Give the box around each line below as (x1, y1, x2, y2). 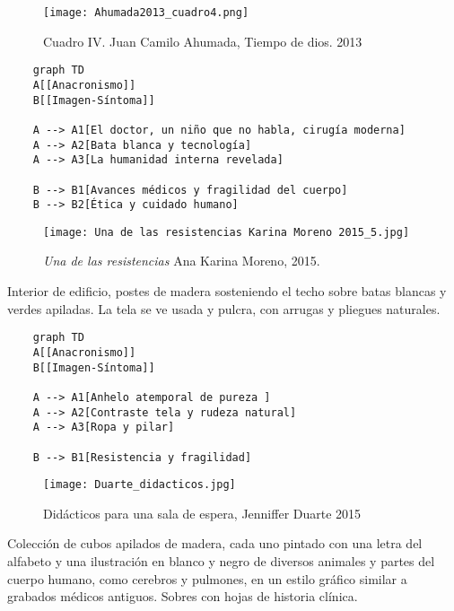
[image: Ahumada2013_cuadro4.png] (43, 6, 249, 19)
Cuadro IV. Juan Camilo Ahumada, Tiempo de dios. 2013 (43, 31, 362, 50)
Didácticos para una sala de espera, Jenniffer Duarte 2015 (43, 503, 362, 522)
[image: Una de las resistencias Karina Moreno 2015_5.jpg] (43, 225, 410, 239)
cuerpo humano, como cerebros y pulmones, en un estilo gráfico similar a (7, 569, 407, 588)
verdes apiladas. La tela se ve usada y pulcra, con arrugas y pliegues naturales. (7, 299, 441, 318)
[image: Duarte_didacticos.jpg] (43, 478, 236, 492)
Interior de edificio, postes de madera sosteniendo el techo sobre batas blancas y (7, 282, 447, 301)
